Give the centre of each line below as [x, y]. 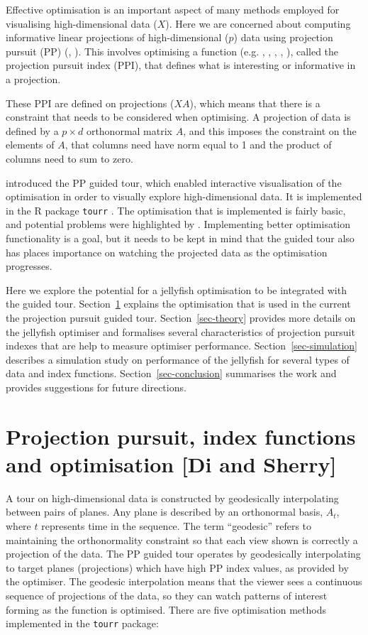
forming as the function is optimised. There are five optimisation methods [166, 609]
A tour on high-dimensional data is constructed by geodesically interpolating [172, 498]
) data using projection [283, 37]
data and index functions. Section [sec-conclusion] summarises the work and [171, 373]
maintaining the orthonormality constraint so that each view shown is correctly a [182, 539]
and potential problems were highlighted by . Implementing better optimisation [178, 224]
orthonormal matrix [129, 130]
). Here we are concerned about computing [258, 23]
